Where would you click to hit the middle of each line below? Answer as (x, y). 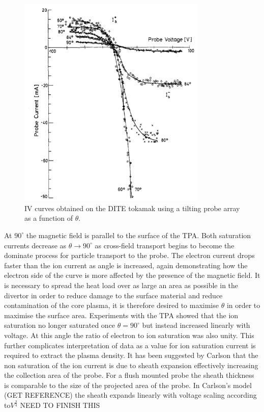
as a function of (49, 218)
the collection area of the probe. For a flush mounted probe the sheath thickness (129, 375)
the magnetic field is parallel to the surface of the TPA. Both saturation (139, 235)
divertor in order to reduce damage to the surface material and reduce (113, 295)
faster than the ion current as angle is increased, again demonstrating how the (126, 265)
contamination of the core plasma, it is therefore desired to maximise (111, 305)
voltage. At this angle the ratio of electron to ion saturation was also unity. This (129, 335)
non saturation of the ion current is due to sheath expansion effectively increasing (131, 365)
